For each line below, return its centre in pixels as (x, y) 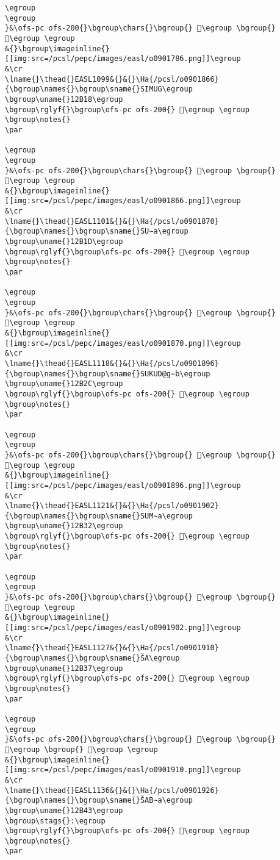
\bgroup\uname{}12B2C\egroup (64, 384)
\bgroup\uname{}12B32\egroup (64, 526)
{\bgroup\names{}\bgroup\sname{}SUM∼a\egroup (99, 516)
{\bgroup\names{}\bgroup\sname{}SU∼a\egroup (97, 231)
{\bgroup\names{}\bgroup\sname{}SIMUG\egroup (99, 89)
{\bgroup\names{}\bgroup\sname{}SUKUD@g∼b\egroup (108, 374)
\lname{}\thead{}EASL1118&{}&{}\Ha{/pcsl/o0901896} (112, 363)
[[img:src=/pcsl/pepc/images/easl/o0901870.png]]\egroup (123, 343)
